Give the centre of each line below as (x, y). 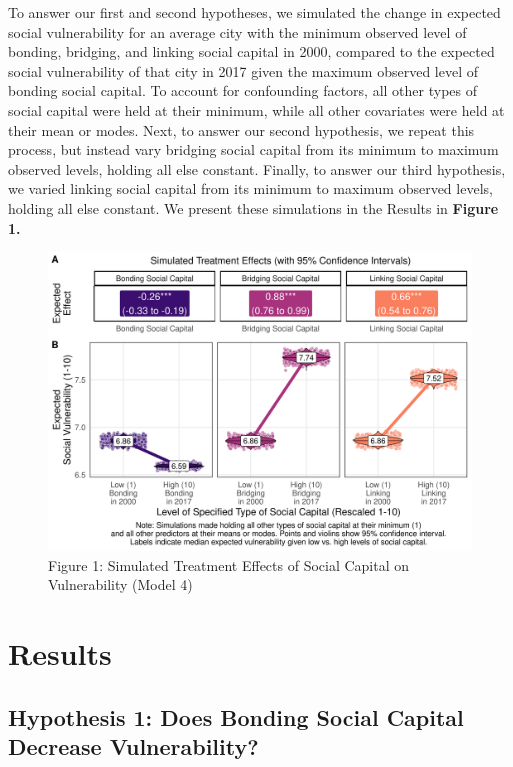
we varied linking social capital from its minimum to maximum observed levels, (250, 188)
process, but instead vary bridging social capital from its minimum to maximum (253, 149)
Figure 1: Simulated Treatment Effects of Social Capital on (229, 564)
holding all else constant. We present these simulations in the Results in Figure (253, 207)
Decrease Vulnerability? (133, 746)
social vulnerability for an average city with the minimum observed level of (237, 31)
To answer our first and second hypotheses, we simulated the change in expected (254, 12)
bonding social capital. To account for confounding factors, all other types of (243, 90)
